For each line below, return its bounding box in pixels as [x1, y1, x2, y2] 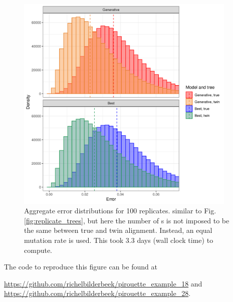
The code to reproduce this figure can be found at [4, 261, 157, 272]
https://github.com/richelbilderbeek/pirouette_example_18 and [4, 278, 202, 288]
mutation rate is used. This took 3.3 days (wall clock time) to [24, 234, 213, 245]
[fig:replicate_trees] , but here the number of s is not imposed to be [24, 215, 229, 225]
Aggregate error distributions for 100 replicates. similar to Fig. [24, 205, 216, 216]
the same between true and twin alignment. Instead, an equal [24, 225, 212, 235]
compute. [24, 244, 52, 255]
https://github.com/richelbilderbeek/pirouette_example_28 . [4, 288, 191, 298]
